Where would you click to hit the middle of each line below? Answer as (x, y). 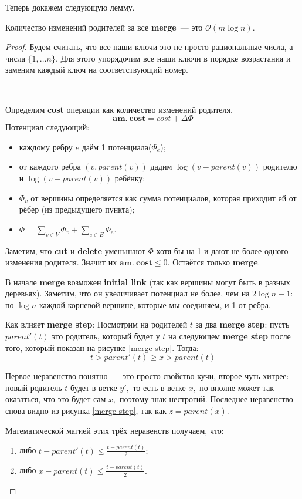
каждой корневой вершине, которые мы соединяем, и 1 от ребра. (155, 304)
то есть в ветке (159, 387)
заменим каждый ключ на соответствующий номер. (97, 70)
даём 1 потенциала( (117, 146)
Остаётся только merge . (216, 262)
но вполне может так (237, 387)
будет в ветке (94, 387)
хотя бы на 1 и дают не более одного (222, 250)
